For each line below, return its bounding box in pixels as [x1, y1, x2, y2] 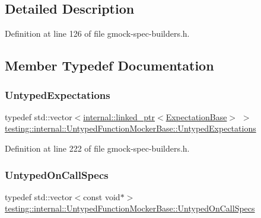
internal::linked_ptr [83, 110, 155, 123]
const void [83, 190, 120, 203]
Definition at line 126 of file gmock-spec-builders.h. [5, 27, 190, 40]
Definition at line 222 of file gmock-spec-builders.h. [5, 142, 190, 154]
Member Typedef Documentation [5, 56, 214, 75]
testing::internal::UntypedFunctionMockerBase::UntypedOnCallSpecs [5, 202, 255, 214]
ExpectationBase [165, 110, 227, 123]
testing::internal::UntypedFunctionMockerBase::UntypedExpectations [5, 122, 256, 134]
